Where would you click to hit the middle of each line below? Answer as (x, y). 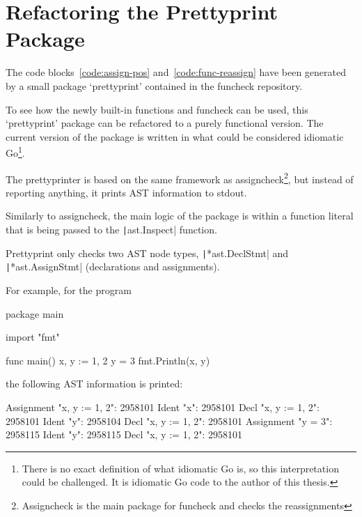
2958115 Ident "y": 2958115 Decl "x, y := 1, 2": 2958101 (124, 434)
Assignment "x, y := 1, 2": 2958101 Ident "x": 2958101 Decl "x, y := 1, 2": (163, 407)
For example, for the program (69, 290)
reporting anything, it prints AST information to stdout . (126, 192)
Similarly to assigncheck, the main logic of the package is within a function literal (180, 216)
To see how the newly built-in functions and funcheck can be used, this (157, 109)
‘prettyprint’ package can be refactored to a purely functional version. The (165, 123)
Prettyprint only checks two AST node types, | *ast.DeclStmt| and (147, 253)
